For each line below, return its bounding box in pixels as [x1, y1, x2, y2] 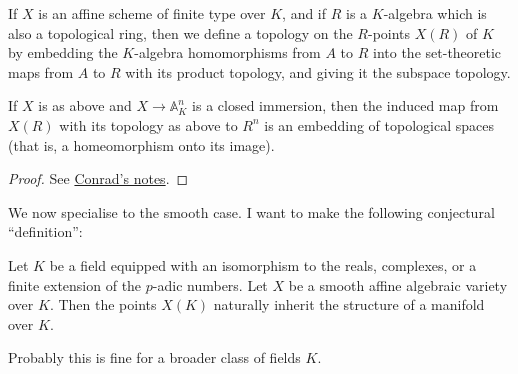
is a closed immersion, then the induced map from [192, 95, 499, 116]
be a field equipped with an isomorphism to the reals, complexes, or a [49, 254, 477, 275]
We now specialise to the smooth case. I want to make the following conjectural [8, 201, 495, 222]
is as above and [38, 95, 132, 116]
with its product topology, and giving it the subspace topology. [125, 61, 511, 82]
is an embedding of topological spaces [264, 114, 494, 135]
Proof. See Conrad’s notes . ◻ [8, 168, 189, 189]
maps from [8, 61, 74, 82]
